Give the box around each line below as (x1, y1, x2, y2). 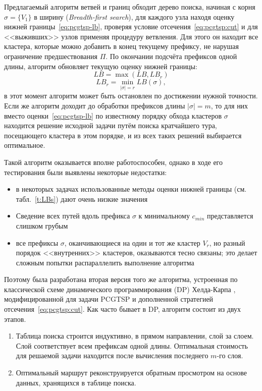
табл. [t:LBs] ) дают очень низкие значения (16, 193, 148, 204)
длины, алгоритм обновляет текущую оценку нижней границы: (4, 61, 197, 71)
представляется (206, 210, 253, 221)
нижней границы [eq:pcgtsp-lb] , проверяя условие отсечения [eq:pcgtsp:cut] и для (4, 21, 258, 32)
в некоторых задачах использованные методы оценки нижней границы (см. (16, 184, 247, 194)
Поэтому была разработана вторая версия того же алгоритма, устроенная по (4, 274, 238, 285)
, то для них (211, 100, 248, 110)
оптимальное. (4, 140, 45, 150)
